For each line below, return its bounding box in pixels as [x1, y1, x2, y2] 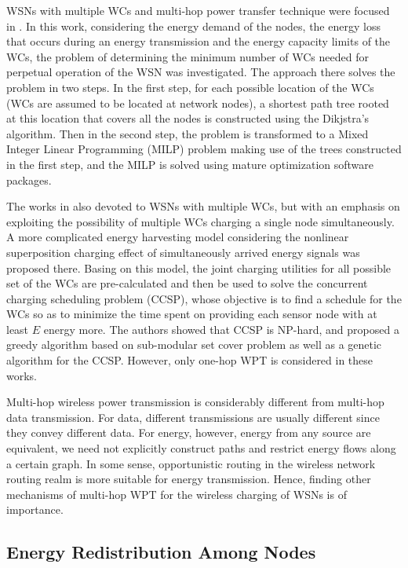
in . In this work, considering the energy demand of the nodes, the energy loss [6, 17, 381, 34]
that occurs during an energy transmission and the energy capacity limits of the [6, 33, 391, 49]
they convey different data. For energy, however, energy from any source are [6, 424, 371, 441]
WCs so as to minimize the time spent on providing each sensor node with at [6, 306, 377, 322]
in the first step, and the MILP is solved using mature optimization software [6, 156, 374, 172]
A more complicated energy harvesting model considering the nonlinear [6, 229, 349, 245]
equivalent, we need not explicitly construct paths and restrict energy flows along [6, 440, 396, 456]
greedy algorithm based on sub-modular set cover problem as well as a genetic [6, 336, 382, 353]
